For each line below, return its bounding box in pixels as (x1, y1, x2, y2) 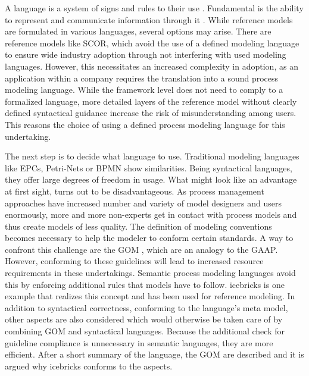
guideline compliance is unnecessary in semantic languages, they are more (5, 336, 273, 349)
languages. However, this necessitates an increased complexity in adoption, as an (5, 59, 298, 72)
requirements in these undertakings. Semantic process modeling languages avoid (5, 267, 296, 279)
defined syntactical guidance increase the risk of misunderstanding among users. (5, 106, 296, 119)
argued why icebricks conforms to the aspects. (5, 359, 173, 372)
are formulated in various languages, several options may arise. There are (5, 25, 271, 37)
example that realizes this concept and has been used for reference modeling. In (5, 290, 295, 302)
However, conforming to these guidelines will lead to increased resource (5, 255, 264, 267)
